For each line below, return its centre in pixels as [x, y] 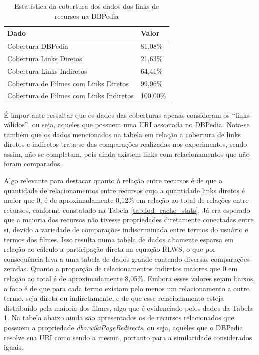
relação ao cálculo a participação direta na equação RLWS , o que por [110, 249]
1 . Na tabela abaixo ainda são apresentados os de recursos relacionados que [119, 317]
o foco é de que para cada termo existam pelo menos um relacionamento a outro [127, 288]
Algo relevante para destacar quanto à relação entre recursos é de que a [113, 180]
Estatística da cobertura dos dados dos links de [87, 6]
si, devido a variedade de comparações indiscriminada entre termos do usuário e [126, 229]
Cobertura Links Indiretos [47, 71]
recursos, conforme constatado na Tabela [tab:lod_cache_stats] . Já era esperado [127, 209]
